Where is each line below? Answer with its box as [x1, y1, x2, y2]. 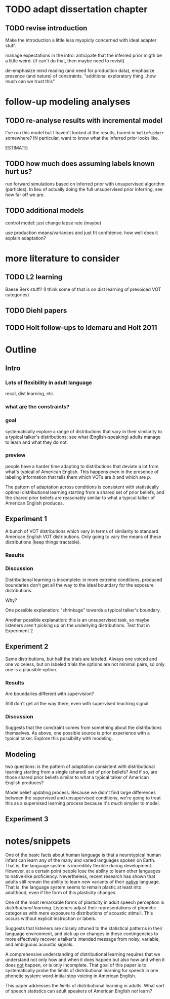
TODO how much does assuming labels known [5, 160, 155, 168]
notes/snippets [5, 835, 71, 847]
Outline [5, 343, 37, 355]
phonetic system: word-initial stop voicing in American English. [5, 973, 137, 979]
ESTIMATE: [5, 145, 29, 150]
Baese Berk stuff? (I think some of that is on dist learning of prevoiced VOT [5, 286, 161, 292]
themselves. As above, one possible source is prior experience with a [5, 730, 150, 736]
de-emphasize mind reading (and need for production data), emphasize [5, 67, 155, 73]
